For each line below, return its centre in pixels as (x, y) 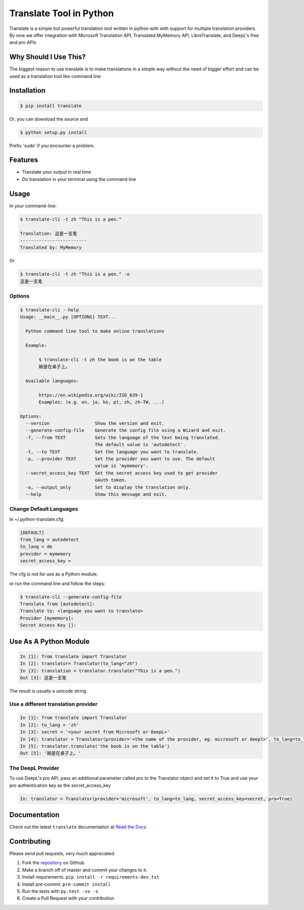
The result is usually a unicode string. (49, 691)
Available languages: (52, 381)
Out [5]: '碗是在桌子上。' (50, 753)
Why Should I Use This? (48, 57)
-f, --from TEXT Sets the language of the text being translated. (123, 438)
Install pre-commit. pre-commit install (66, 884)
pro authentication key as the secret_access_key (60, 785)
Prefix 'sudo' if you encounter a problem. (52, 145)
